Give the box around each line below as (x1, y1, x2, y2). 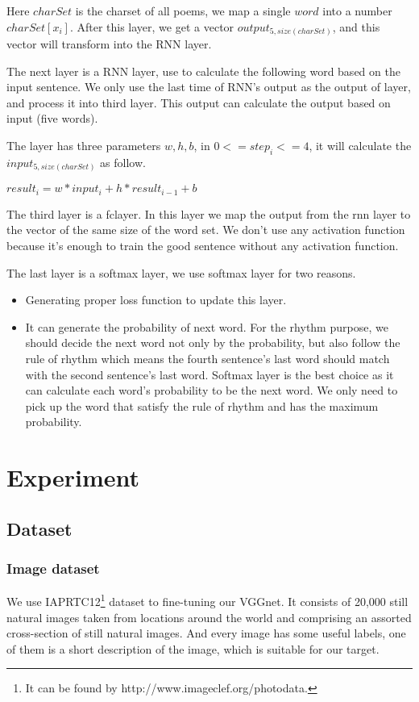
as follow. (100, 153, 146, 170)
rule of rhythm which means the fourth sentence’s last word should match (25, 350, 390, 366)
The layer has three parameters (6, 137, 161, 154)
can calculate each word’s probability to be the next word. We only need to (25, 382, 398, 399)
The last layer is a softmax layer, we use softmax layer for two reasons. (6, 264, 356, 281)
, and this (332, 18, 380, 35)
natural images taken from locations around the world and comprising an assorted (6, 608, 412, 625)
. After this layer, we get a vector (69, 18, 234, 35)
